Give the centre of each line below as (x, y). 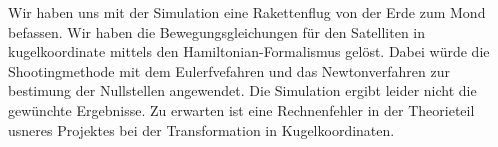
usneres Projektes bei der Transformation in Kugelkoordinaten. (201, 129)
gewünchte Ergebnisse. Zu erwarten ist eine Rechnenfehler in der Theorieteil (241, 109)
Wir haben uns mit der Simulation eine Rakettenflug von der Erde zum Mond (247, 12)
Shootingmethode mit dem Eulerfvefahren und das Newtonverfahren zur (229, 70)
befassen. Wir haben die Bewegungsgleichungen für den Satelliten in (217, 31)
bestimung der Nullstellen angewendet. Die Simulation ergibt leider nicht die (242, 90)
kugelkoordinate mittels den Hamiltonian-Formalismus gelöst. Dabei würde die (249, 51)
